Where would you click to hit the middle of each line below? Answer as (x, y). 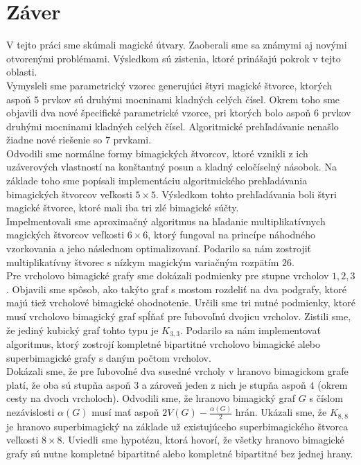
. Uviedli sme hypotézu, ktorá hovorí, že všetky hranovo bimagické (203, 440)
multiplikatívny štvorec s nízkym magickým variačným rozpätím (143, 262)
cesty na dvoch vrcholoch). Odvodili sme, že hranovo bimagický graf (151, 398)
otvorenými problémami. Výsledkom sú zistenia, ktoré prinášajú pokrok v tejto (174, 58)
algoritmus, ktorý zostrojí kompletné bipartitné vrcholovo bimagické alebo (164, 344)
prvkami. (132, 140)
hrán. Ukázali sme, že (281, 412)
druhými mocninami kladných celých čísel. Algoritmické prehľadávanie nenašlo (173, 126)
